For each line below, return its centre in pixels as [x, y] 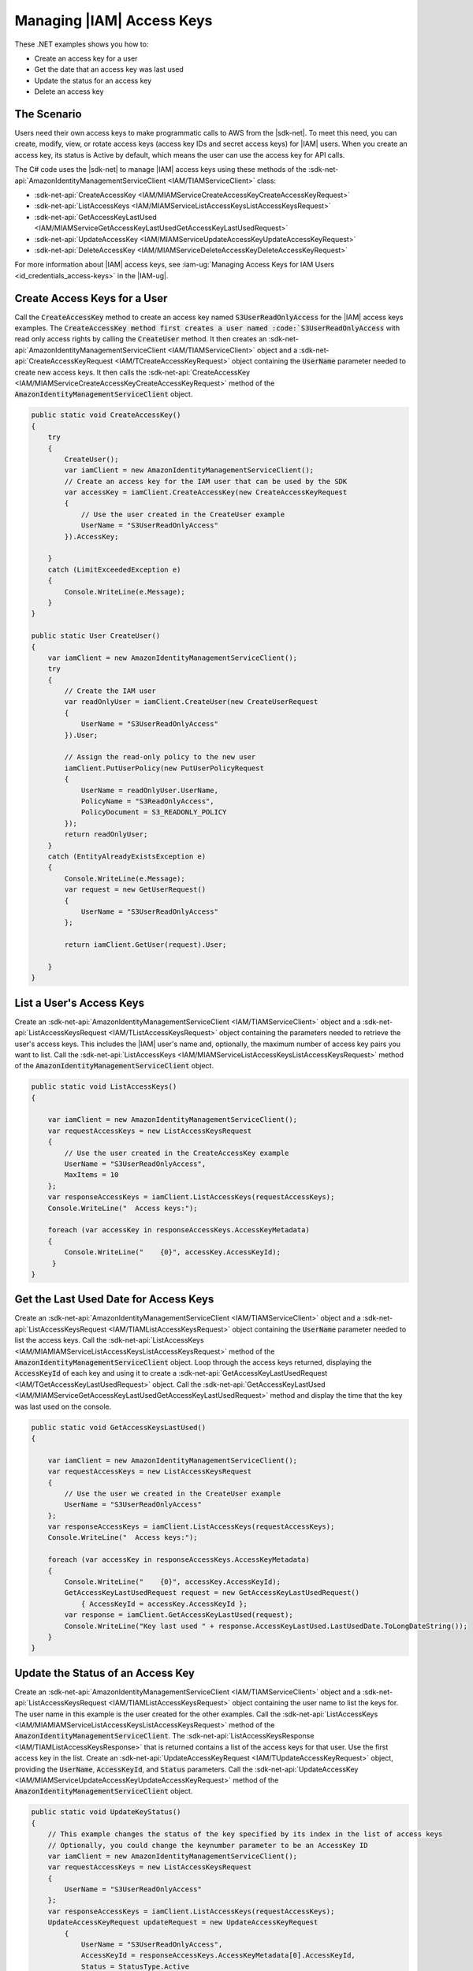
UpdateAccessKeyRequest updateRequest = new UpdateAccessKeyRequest [183, 1923]
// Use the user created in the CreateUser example [183, 514]
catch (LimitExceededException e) [114, 569]
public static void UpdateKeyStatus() [106, 1812]
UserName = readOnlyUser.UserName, [149, 790]
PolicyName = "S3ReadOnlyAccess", [147, 801]
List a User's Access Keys [80, 1002]
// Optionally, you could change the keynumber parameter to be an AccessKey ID [208, 1845]
